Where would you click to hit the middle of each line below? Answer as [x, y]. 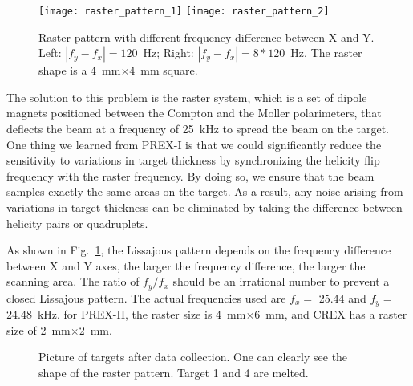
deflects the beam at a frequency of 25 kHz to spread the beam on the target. [198, 129]
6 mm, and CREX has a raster [331, 314]
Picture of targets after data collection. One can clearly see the [193, 357]
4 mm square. [164, 70]
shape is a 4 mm [80, 70]
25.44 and [342, 297]
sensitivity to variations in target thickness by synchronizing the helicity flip [193, 160]
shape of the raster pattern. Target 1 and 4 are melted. [174, 373]
